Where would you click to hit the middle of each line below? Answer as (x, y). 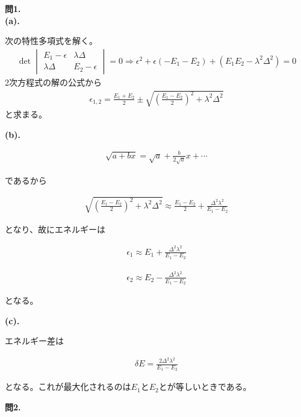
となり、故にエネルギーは (55, 229)
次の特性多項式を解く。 (51, 41)
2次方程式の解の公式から (53, 82)
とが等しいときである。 (205, 387)
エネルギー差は (34, 341)
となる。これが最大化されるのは (68, 387)
